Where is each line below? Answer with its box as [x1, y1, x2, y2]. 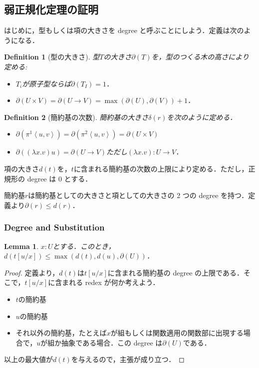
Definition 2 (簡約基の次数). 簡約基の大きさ [4, 111, 149, 122]
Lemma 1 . [4, 240, 39, 251]
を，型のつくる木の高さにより [151, 51, 250, 62]
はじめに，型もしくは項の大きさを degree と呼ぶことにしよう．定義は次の [4, 25, 244, 35]
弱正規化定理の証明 [4, 1, 98, 17]
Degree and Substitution [4, 221, 105, 233]
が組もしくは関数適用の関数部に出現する [110, 327, 244, 338]
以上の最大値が [4, 354, 53, 364]
